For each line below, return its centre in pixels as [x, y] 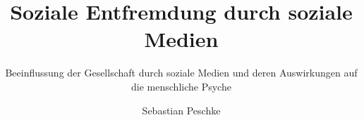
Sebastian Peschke [181, 110]
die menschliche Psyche [181, 86]
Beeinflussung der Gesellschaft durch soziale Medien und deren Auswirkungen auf [181, 73]
